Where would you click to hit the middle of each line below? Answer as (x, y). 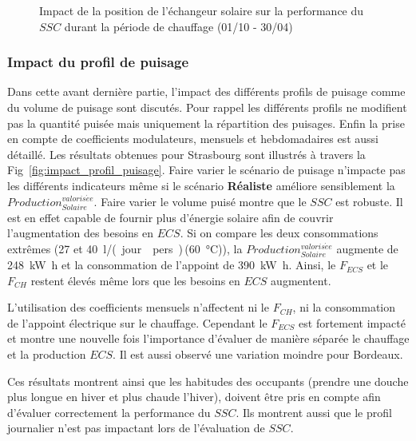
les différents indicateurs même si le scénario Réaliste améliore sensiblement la (201, 185)
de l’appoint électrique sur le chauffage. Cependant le (137, 322)
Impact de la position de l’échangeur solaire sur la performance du (202, 10)
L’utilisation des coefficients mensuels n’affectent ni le (138, 307)
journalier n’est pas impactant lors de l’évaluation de (136, 428)
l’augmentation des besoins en (81, 233)
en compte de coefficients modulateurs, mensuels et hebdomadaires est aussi (193, 139)
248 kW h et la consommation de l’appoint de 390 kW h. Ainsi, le (172, 265)
